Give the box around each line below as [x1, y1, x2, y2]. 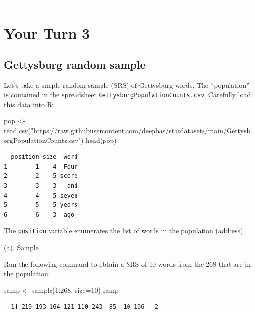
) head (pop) [80, 135, 117, 145]
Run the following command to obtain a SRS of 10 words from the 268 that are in [4, 258, 251, 269]
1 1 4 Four [4, 163, 78, 170]
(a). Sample [4, 242, 39, 253]
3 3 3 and [4, 182, 78, 189]
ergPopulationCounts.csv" [4, 135, 81, 145]
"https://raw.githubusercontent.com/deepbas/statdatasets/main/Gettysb [30, 125, 251, 136]
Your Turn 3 [4, 23, 90, 43]
